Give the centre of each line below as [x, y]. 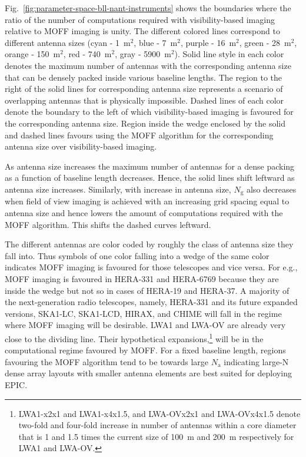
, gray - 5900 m [143, 54]
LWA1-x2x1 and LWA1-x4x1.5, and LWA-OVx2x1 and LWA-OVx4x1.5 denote [159, 413]
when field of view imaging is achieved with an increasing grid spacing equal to [147, 201]
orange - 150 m [33, 54]
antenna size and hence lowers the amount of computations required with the [144, 212]
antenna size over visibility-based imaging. [81, 146]
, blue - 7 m [156, 42]
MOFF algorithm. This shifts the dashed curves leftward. [108, 224]
